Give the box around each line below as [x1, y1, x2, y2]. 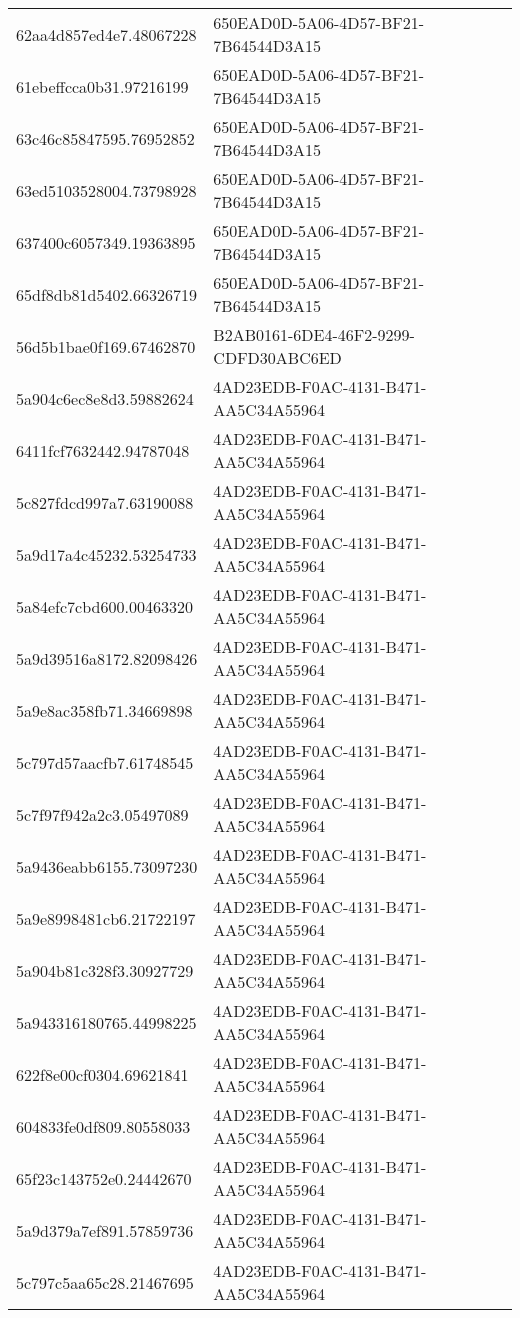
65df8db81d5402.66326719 [16, 282, 197, 306]
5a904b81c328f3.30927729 [16, 958, 194, 982]
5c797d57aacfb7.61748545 [16, 750, 194, 774]
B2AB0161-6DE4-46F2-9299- [213, 323, 415, 346]
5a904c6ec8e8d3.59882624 [16, 386, 194, 410]
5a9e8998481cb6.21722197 [16, 906, 196, 930]
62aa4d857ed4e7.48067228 [16, 22, 197, 46]
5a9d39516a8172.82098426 [16, 646, 198, 670]
